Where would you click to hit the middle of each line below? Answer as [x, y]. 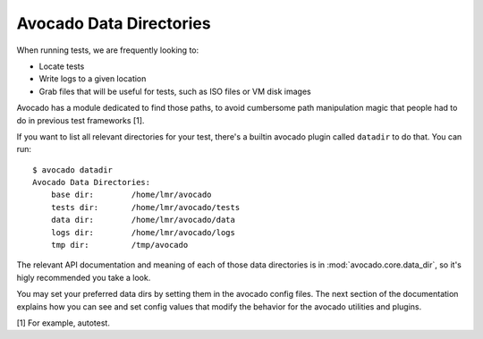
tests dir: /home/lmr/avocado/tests [145, 207]
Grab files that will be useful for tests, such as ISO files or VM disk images [175, 91]
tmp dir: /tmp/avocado [119, 245]
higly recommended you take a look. [84, 277]
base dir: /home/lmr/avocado [131, 195]
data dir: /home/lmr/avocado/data [143, 220]
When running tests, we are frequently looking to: [108, 50]
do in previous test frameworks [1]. [80, 120]
